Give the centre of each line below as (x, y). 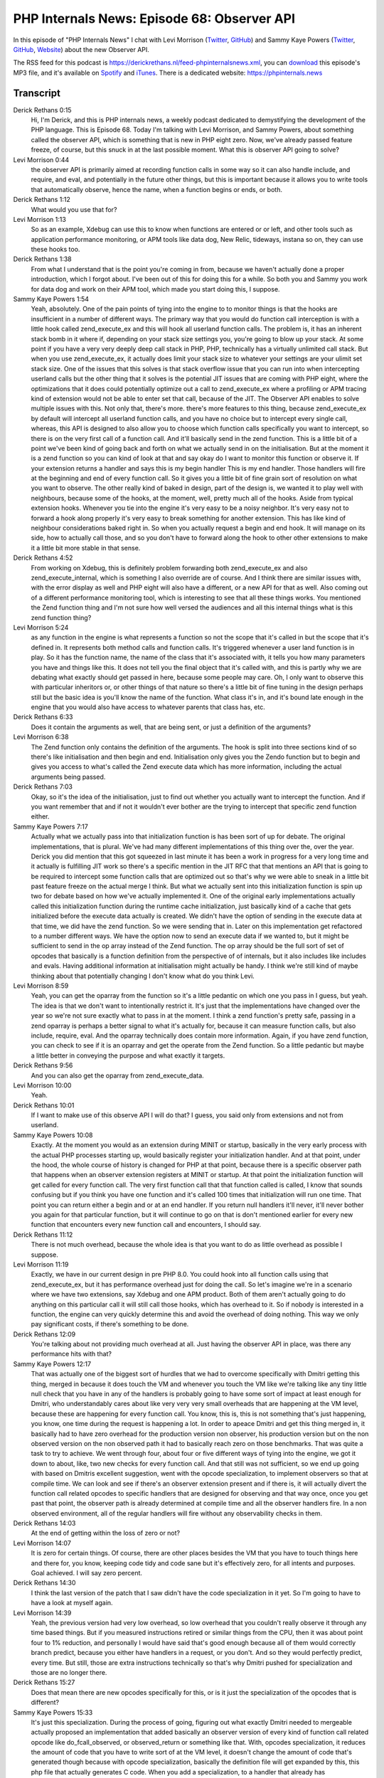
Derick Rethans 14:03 (44, 1523)
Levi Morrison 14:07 (42, 1543)
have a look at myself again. (72, 1603)
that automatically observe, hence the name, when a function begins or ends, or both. (156, 189)
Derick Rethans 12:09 (44, 1334)
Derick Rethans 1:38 (43, 259)
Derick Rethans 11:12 (43, 1235)
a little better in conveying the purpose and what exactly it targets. (128, 1055)
